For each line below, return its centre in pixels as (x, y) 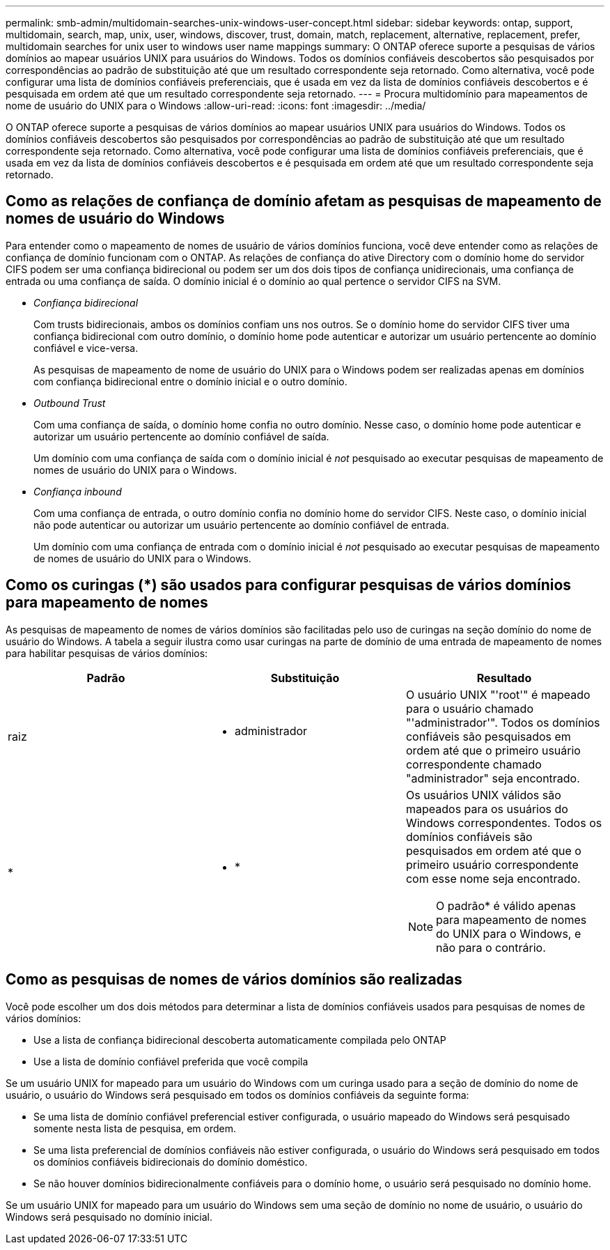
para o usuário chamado (469, 708)
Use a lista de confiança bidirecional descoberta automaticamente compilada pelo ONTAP (240, 1040)
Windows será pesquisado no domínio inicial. (109, 1217)
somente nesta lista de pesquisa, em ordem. (135, 1128)
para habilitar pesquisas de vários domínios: (107, 653)
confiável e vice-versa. (86, 348)
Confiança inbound (78, 491)
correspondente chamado (474, 764)
